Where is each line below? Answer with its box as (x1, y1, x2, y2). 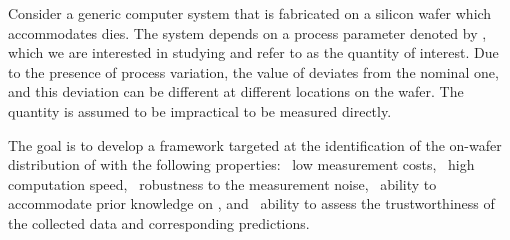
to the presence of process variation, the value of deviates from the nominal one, (8, 61, 499, 82)
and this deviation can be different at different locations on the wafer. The (8, 81, 464, 102)
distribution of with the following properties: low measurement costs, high (8, 154, 475, 175)
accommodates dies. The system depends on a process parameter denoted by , (8, 22, 487, 43)
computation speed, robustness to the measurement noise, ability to (8, 173, 437, 194)
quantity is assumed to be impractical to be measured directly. (8, 100, 392, 121)
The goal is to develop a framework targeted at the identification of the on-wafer (8, 134, 502, 155)
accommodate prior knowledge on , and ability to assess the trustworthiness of (8, 193, 495, 214)
